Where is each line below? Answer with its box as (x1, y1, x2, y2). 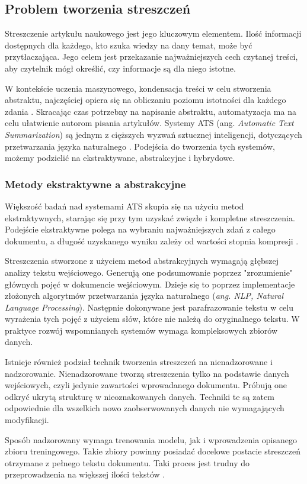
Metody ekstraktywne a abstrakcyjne (5, 176, 186, 191)
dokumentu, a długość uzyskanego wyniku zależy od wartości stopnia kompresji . (5, 234, 299, 247)
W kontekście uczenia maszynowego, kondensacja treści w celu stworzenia (5, 82, 271, 94)
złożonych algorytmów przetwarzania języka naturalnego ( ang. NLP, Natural (5, 289, 284, 302)
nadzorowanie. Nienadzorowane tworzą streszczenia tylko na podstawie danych (5, 367, 289, 379)
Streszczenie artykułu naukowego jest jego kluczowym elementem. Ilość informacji (5, 27, 302, 40)
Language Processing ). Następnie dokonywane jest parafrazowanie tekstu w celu (5, 301, 294, 313)
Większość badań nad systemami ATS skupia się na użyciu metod (5, 199, 244, 212)
